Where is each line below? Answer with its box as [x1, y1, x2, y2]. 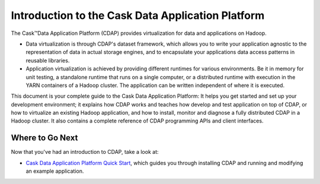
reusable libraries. [25, 57, 70, 64]
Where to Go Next [11, 133, 78, 143]
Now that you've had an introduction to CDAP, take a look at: [11, 149, 159, 156]
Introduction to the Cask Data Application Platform [11, 9, 265, 22]
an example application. [25, 167, 84, 175]
